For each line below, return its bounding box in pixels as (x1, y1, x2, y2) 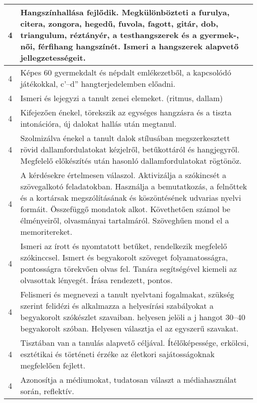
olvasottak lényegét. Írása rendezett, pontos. (20, 274, 173, 286)
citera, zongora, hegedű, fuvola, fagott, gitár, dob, (20, 18, 218, 29)
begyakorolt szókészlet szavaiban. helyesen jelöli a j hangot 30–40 (20, 311, 246, 323)
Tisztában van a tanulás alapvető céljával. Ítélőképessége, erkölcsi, (20, 337, 249, 348)
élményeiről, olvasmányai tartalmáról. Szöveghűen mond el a (20, 215, 229, 226)
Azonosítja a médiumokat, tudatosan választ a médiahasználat (20, 374, 237, 385)
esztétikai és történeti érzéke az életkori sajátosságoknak (20, 348, 215, 360)
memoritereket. (20, 226, 73, 237)
